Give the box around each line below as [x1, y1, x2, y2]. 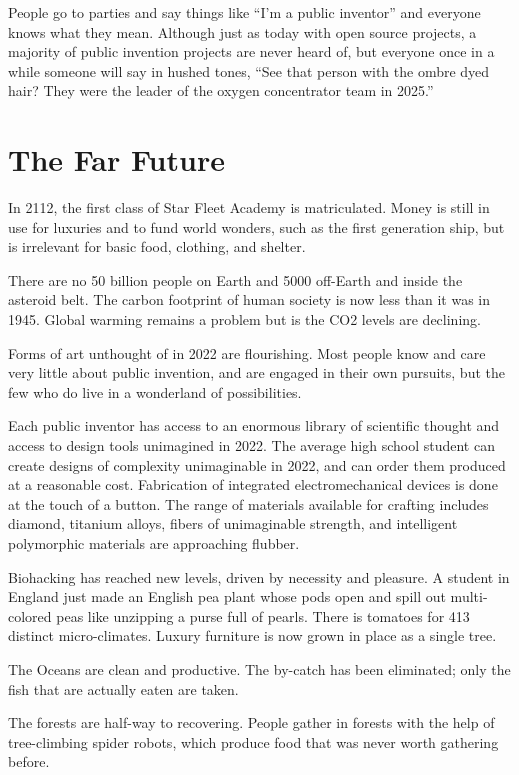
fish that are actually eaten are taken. [8, 678, 239, 699]
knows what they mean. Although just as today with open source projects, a [8, 21, 477, 42]
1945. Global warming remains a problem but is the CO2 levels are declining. [8, 309, 481, 330]
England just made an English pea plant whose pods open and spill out [8, 586, 446, 607]
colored [8, 605, 52, 626]
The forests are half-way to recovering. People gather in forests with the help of [8, 712, 495, 733]
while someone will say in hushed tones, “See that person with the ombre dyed [8, 60, 490, 81]
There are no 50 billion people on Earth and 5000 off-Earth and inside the [8, 269, 463, 290]
